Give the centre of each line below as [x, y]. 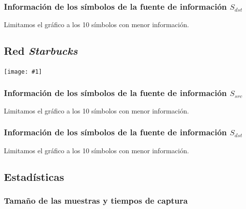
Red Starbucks [41, 51]
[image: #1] [23, 72]
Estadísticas [34, 176]
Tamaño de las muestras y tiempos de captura [96, 200]
